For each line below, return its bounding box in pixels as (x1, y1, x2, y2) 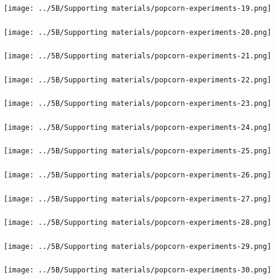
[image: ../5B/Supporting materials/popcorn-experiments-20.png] (4, 28, 271, 37)
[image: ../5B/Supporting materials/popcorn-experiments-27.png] (4, 194, 271, 203)
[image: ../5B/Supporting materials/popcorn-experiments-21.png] (4, 52, 271, 61)
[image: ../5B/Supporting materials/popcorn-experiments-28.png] (4, 218, 271, 227)
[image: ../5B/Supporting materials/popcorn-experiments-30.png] (4, 266, 271, 275)
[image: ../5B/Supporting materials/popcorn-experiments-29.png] (4, 242, 271, 251)
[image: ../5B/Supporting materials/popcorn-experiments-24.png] (4, 123, 271, 132)
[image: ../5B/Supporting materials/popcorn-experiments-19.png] (4, 4, 271, 13)
